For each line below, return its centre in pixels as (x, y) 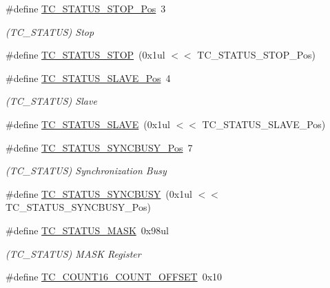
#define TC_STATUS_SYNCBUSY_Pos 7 (99, 147)
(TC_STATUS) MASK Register (73, 253)
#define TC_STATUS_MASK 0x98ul (87, 230)
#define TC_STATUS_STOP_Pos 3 (86, 8)
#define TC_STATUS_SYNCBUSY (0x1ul (99, 193)
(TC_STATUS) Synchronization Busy (86, 171)
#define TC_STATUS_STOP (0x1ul (85, 55)
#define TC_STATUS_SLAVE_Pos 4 (88, 78)
